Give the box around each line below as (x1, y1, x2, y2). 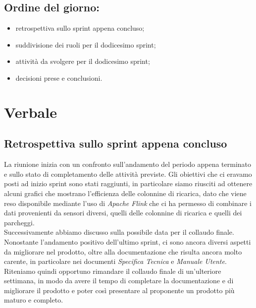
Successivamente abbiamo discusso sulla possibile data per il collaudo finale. (4, 227, 234, 237)
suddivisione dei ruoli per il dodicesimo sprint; (15, 39, 156, 50)
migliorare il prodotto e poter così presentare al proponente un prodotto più (4, 285, 235, 295)
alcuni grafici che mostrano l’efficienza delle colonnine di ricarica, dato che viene (4, 188, 247, 198)
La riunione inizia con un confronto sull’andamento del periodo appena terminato (4, 159, 252, 169)
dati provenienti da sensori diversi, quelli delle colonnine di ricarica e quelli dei (4, 207, 242, 218)
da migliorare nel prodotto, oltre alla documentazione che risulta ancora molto (4, 246, 242, 257)
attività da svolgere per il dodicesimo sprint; (15, 56, 150, 66)
